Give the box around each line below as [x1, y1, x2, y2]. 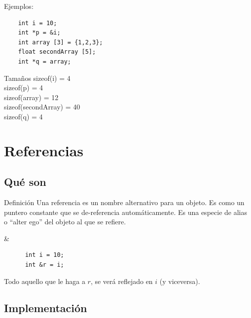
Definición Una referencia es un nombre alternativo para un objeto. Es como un [4, 197, 245, 208]
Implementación [4, 300, 87, 315]
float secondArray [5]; [18, 48, 96, 56]
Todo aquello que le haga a [4, 276, 85, 286]
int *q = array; [18, 58, 72, 65]
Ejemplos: [4, 1, 34, 11]
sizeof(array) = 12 [4, 92, 59, 102]
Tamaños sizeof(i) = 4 [4, 72, 71, 83]
